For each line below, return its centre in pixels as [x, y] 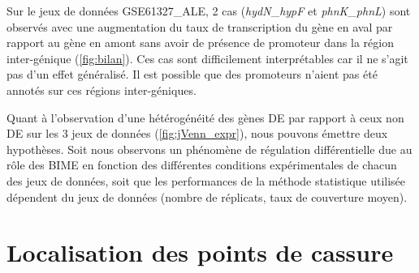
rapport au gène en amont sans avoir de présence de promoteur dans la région [200, 43]
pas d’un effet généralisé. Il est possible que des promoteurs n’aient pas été [192, 74]
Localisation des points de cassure [200, 252]
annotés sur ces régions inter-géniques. [102, 90]
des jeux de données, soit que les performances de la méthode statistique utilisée [206, 180]
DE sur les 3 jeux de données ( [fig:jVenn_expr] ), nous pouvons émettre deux [197, 133]
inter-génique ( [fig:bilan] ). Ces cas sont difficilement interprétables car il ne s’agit [207, 58]
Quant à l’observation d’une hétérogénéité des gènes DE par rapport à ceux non [205, 117]
